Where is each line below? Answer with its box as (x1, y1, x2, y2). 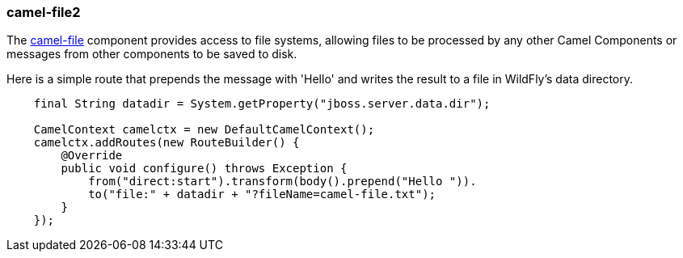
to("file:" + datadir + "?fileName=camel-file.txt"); (88, 188, 436, 201)
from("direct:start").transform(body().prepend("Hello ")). (88, 175, 477, 188)
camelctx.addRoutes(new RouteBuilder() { (33, 136, 300, 150)
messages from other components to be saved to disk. (6, 47, 297, 61)
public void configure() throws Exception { (61, 162, 348, 176)
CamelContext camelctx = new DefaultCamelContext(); (33, 123, 375, 137)
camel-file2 (6, 4, 81, 20)
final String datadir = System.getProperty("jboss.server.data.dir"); (33, 97, 491, 111)
